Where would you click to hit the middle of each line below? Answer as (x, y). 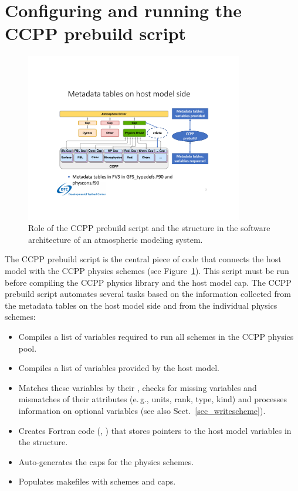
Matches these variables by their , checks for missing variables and (138, 387)
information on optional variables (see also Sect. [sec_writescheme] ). (142, 410)
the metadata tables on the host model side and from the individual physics (141, 305)
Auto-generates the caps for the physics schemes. (106, 461)
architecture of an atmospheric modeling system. (116, 239)
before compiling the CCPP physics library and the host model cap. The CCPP (148, 282)
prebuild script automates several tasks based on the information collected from (148, 294)
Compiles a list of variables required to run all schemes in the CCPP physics (156, 337)
